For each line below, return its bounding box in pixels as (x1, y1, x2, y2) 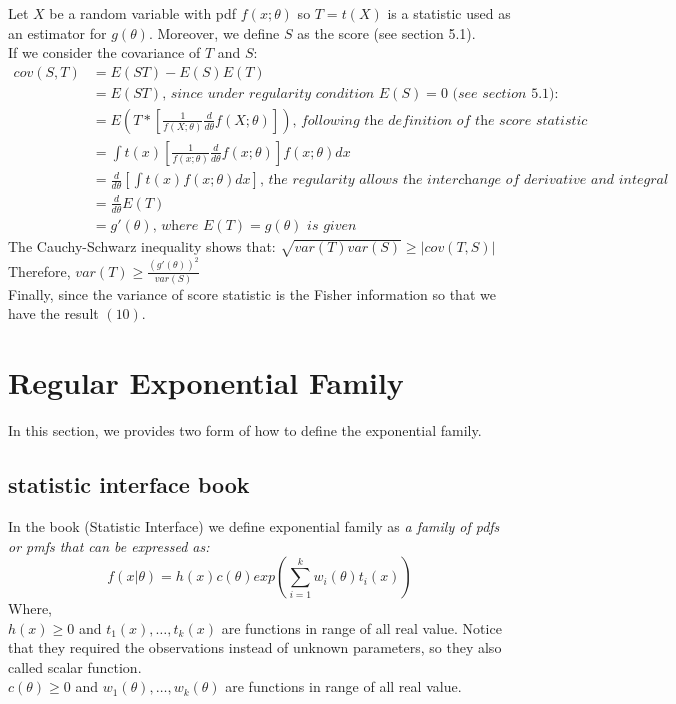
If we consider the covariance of (8, 42, 201, 63)
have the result (8, 303, 99, 324)
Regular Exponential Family (8, 362, 404, 403)
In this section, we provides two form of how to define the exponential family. (8, 420, 482, 441)
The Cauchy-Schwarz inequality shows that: (8, 235, 276, 256)
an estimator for (8, 22, 107, 43)
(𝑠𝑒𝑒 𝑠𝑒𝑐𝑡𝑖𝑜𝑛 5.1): (452, 86, 559, 101)
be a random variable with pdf (49, 3, 237, 23)
